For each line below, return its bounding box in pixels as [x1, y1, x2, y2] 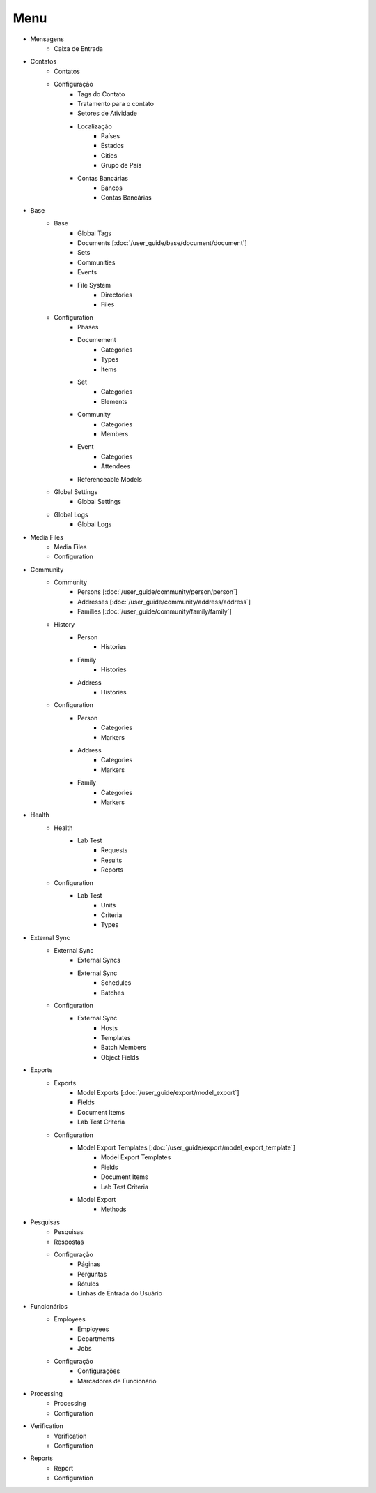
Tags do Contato [77, 89, 125, 98]
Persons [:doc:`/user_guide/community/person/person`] [77, 588, 238, 596]
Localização [77, 122, 113, 131]
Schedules [101, 979, 132, 987]
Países [101, 132, 120, 140]
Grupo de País [101, 161, 142, 170]
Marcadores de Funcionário [77, 1376, 157, 1385]
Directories [101, 290, 132, 299]
